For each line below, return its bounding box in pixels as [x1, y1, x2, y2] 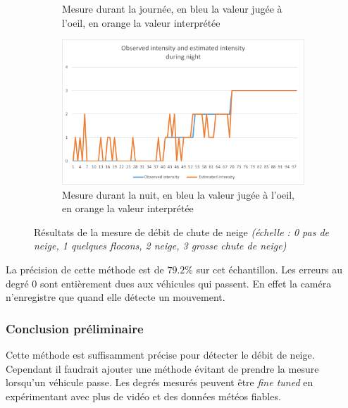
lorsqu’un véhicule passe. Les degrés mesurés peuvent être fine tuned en [6, 375, 313, 390]
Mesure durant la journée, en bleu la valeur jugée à [62, 1, 282, 16]
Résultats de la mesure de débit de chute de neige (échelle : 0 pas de [34, 224, 329, 239]
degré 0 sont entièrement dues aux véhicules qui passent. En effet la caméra [6, 276, 332, 290]
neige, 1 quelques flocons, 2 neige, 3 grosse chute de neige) [34, 238, 287, 253]
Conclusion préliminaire [6, 319, 144, 337]
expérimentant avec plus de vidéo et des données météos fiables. [6, 388, 281, 403]
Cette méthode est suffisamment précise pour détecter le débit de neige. [6, 347, 315, 362]
